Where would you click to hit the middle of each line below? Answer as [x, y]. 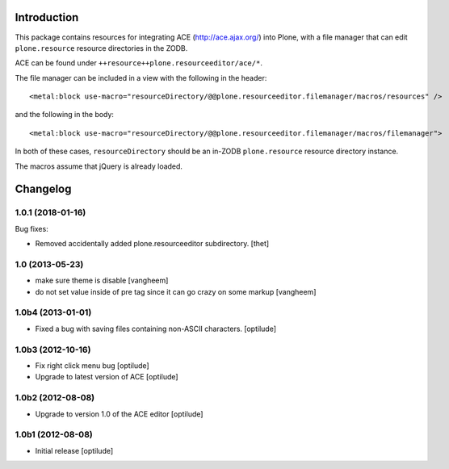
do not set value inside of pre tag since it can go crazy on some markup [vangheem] [176, 291]
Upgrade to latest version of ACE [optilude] [107, 377]
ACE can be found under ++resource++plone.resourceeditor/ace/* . [138, 63]
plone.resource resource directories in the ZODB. [101, 48]
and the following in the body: [65, 115]
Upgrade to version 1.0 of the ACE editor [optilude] [119, 414]
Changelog [43, 189]
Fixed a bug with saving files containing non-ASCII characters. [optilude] [156, 329]
